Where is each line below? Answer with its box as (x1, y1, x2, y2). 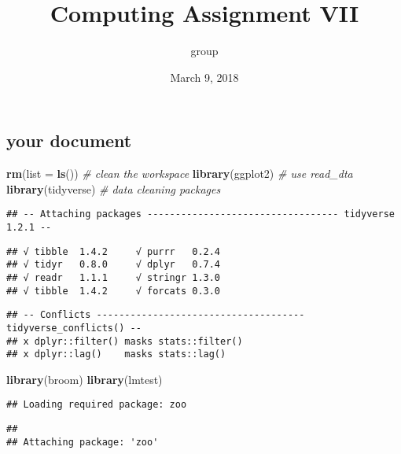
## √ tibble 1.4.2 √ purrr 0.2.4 (6, 245, 221, 257)
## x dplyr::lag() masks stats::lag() (6, 349, 226, 360)
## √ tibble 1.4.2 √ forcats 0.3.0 (6, 285, 221, 297)
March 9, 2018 (170, 68, 239, 85)
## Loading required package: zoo (6, 399, 187, 411)
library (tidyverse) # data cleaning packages (6, 180, 221, 197)
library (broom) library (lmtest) (6, 371, 163, 387)
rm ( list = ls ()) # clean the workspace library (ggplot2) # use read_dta (6, 165, 353, 182)
